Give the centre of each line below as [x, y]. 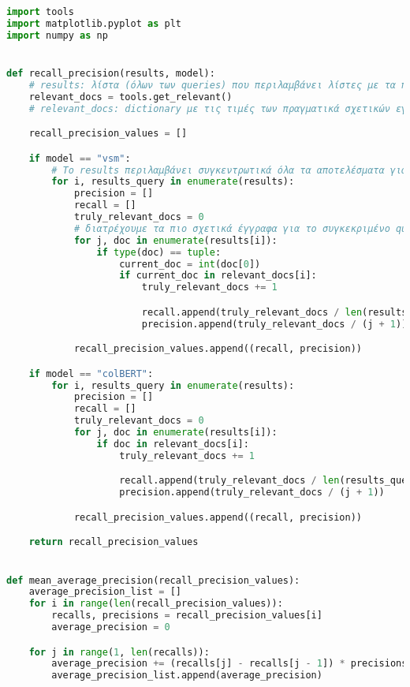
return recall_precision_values [114, 542]
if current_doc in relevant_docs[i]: [218, 276]
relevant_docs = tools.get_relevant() [130, 97]
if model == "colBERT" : [91, 373]
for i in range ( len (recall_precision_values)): [156, 604]
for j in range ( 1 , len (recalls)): [119, 652]
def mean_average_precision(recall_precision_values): [153, 580]
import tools [40, 12]
